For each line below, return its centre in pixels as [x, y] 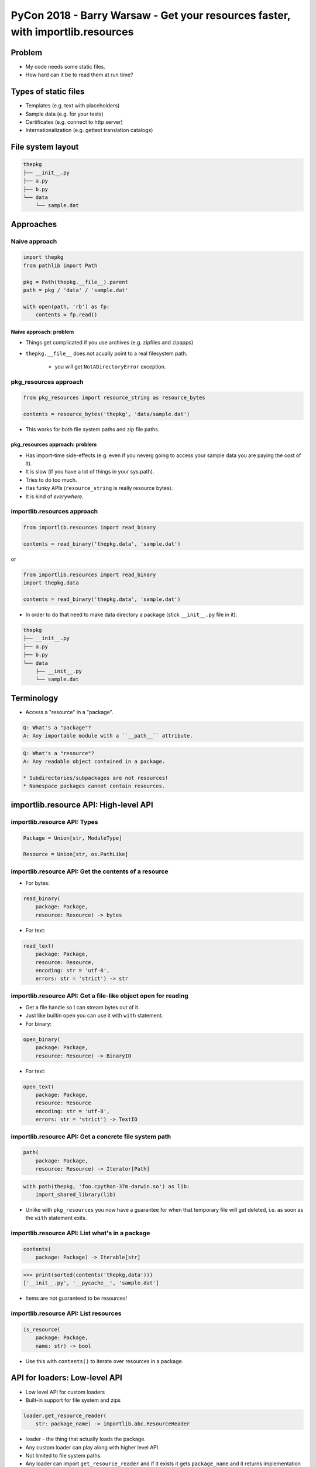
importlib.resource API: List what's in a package [80, 1233]
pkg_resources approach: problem [54, 445]
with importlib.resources [72, 32]
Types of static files [48, 92]
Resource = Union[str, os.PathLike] [76, 854]
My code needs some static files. [65, 66]
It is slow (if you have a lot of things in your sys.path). [90, 472]
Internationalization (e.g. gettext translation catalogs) [89, 130]
